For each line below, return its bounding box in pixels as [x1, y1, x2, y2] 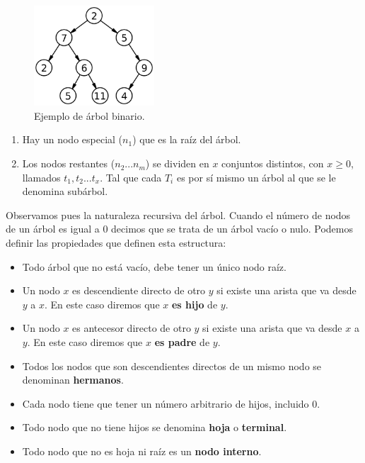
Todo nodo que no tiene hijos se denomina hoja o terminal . [22, 420, 287, 435]
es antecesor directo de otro [72, 320, 191, 335]
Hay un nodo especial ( [22, 132, 123, 147]
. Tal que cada [100, 169, 162, 184]
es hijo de [171, 296, 218, 311]
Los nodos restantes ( [22, 156, 115, 171]
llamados [22, 169, 61, 184]
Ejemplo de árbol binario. [34, 108, 145, 123]
